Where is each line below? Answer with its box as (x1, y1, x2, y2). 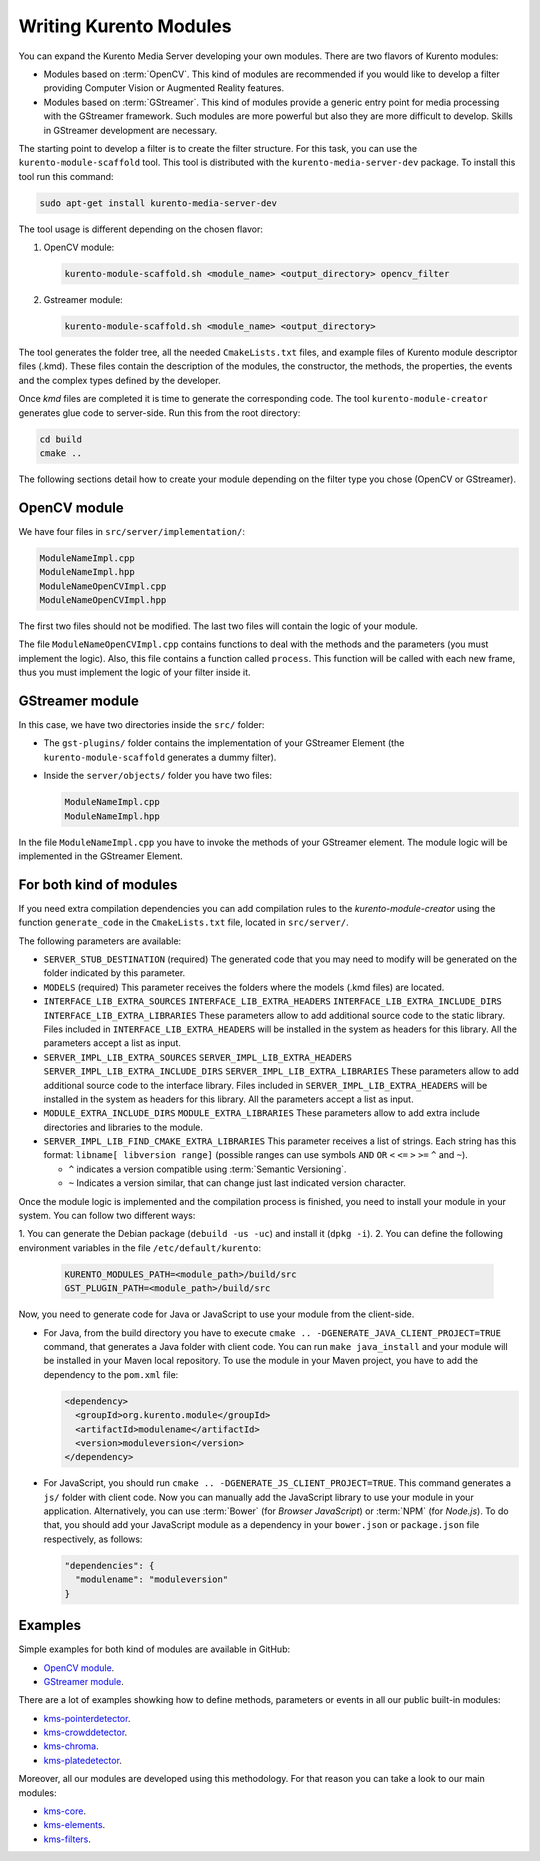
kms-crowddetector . (43, 1726, 128, 1739)
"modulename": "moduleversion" (75, 1574, 229, 1585)
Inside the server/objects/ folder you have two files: (43, 770, 273, 782)
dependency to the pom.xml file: (43, 1368, 179, 1380)
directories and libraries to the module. (43, 1121, 204, 1133)
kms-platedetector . (43, 1754, 122, 1766)
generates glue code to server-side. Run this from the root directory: (18, 406, 301, 419)
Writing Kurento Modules (18, 15, 232, 37)
